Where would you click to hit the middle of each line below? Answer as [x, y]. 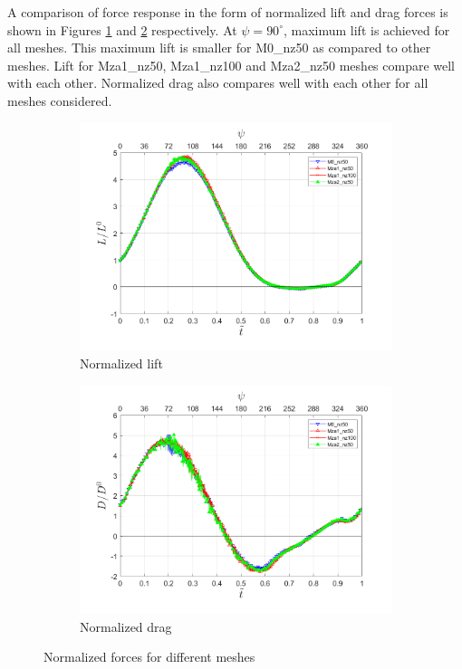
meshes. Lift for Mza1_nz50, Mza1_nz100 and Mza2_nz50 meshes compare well [231, 65]
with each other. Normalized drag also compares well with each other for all [218, 83]
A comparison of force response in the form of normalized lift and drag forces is [228, 12]
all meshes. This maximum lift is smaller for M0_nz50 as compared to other [219, 48]
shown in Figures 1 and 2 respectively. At [122, 29]
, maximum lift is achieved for [366, 29]
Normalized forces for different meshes [149, 657]
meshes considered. [60, 100]
